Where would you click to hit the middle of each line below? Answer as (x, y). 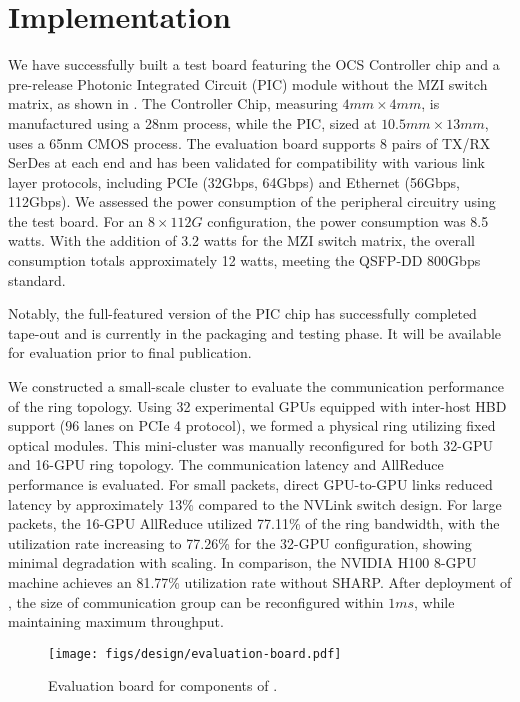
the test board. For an (76, 220)
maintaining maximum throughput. (116, 621)
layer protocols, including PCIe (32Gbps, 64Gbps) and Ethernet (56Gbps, (234, 181)
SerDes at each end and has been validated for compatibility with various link (246, 162)
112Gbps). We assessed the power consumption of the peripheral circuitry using (252, 201)
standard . (37, 279)
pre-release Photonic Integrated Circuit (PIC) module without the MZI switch (248, 83)
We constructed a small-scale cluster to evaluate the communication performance (256, 386)
